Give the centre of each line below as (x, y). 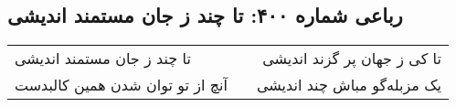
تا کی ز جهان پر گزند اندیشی (352, 59)
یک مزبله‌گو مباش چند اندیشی (349, 85)
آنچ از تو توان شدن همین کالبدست (121, 85)
